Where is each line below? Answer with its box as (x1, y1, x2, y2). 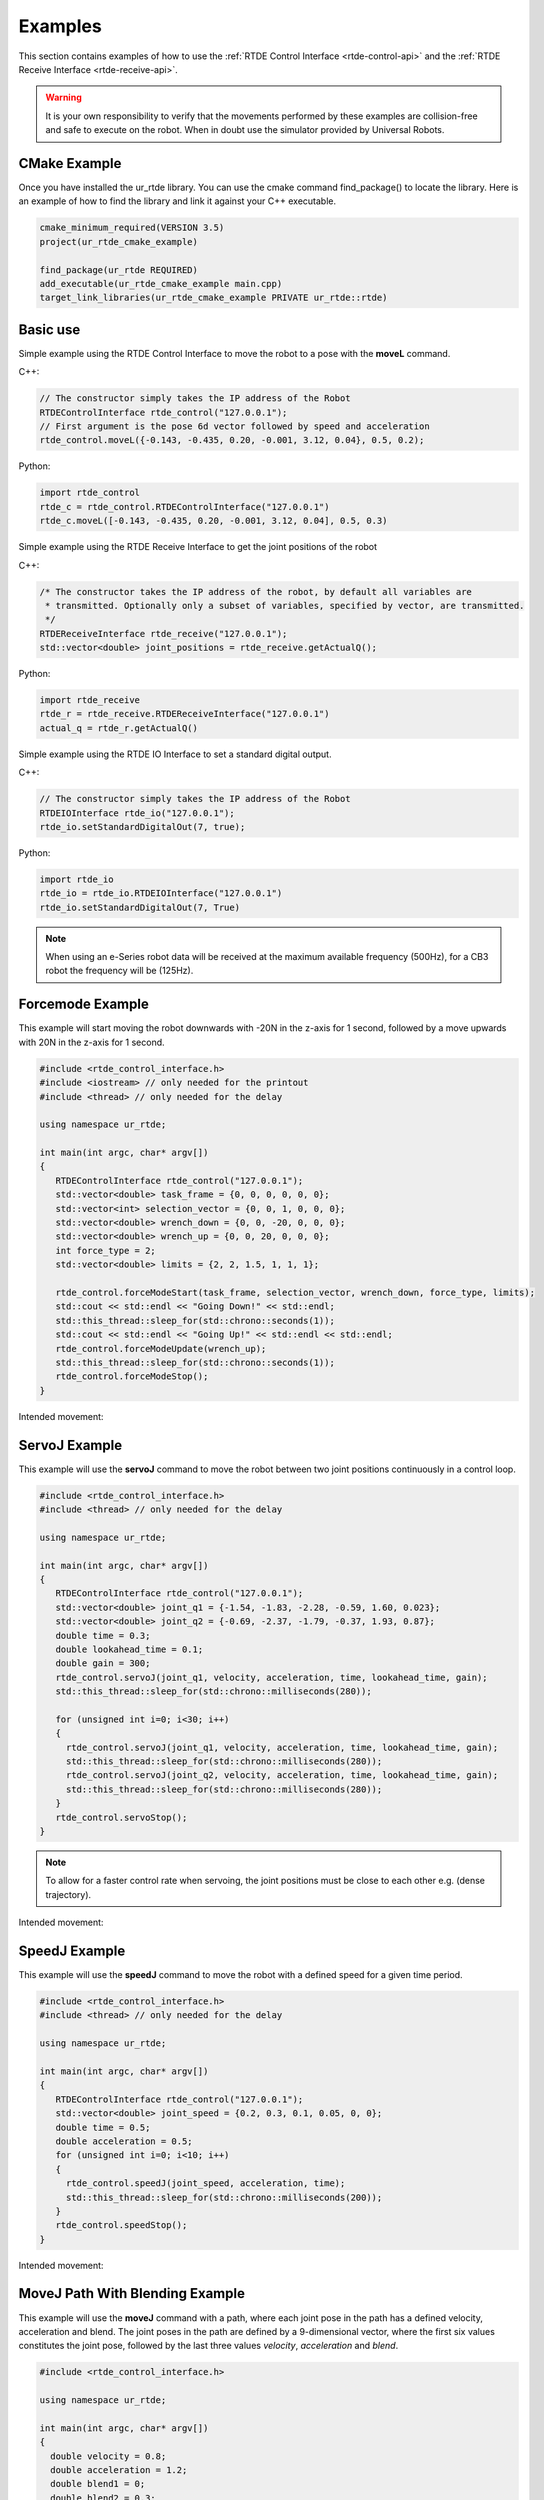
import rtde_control (39, 487, 140, 499)
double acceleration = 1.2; (50, 2465, 188, 2476)
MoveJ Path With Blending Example (18, 2285, 245, 2302)
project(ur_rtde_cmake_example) (39, 236, 199, 247)
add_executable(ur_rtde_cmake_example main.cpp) (39, 278, 283, 289)
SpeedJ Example (18, 1942, 126, 1959)
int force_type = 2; (55, 1245, 157, 1256)
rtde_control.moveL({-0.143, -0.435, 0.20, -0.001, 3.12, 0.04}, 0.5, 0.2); (39, 435, 425, 446)
